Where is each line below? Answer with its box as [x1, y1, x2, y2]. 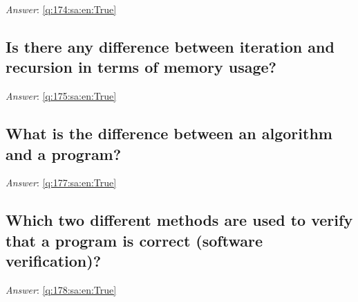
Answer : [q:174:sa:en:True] [6, 2, 117, 16]
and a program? [6, 143, 122, 164]
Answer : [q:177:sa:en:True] [6, 175, 117, 190]
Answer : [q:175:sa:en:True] [6, 89, 117, 103]
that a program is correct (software [6, 229, 263, 251]
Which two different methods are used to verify [6, 209, 353, 231]
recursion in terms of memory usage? [6, 56, 277, 78]
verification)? [6, 250, 102, 272]
